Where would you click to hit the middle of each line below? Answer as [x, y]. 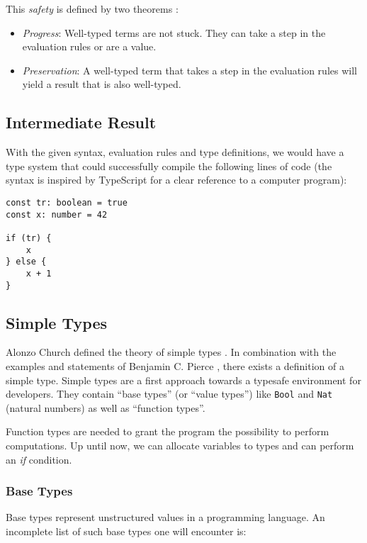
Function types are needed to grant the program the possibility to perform [168, 431]
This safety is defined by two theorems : [92, 9]
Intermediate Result [81, 122]
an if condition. [39, 459]
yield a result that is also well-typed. [102, 84]
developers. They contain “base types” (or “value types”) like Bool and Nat [169, 394]
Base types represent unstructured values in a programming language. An [165, 517]
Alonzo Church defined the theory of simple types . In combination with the [171, 352]
